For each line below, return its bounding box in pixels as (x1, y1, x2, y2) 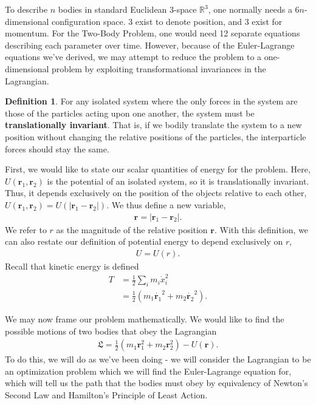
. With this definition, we (214, 223, 309, 236)
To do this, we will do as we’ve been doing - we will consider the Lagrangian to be (5, 353, 311, 366)
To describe (5, 3, 48, 15)
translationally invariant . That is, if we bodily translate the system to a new (5, 118, 302, 131)
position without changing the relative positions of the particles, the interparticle (5, 130, 306, 143)
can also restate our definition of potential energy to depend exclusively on (5, 235, 283, 248)
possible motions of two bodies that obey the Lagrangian (5, 324, 217, 337)
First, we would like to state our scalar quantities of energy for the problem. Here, (5, 163, 311, 175)
